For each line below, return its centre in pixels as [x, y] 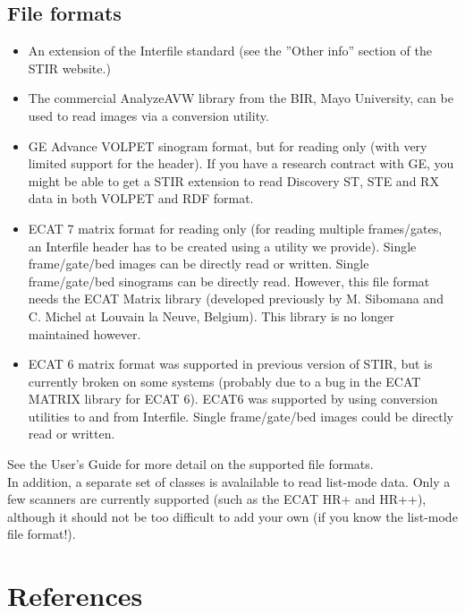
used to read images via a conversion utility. [148, 115]
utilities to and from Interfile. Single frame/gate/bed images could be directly [241, 416]
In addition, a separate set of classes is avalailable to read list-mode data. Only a [229, 481]
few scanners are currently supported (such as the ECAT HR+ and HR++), [217, 499]
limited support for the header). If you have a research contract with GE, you [241, 163]
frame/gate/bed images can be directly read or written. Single [199, 264]
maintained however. [85, 333]
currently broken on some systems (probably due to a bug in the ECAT [224, 381]
